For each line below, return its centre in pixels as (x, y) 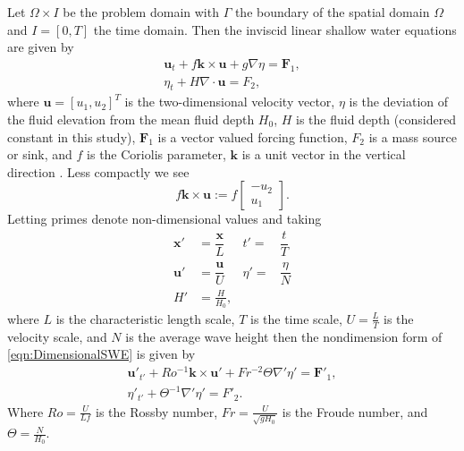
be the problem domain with (141, 12)
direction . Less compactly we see (98, 171)
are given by (41, 47)
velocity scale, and (57, 336)
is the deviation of (399, 102)
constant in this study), (72, 136)
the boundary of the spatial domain (332, 12)
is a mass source (413, 136)
